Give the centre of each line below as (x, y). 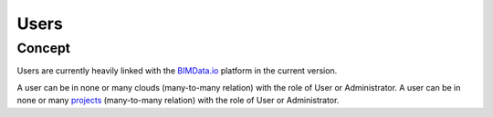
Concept (44, 48)
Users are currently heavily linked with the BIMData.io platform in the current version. (177, 71)
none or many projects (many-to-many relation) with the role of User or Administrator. (178, 101)
